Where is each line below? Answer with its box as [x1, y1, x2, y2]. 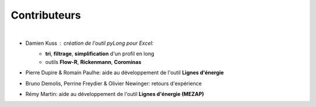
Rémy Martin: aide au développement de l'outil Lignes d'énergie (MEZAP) [25, 90, 204, 97]
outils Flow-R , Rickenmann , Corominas [45, 58, 142, 65]
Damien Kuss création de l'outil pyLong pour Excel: [25, 40, 154, 47]
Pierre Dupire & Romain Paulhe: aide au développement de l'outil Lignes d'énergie [25, 69, 224, 76]
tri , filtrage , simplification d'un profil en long [45, 50, 154, 58]
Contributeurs [11, 9, 81, 22]
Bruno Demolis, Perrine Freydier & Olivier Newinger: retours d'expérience [25, 80, 202, 87]
